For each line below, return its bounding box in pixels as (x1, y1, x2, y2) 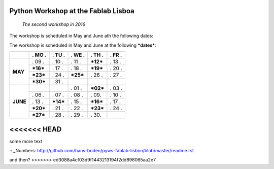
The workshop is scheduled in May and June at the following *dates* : (9, 42, 157, 48)
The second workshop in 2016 (22, 21, 86, 27)
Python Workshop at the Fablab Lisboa (9, 7, 134, 15)
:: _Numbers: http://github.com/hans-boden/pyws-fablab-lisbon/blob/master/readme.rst (9, 148, 194, 154)
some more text (9, 138, 43, 144)
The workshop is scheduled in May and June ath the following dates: (9, 33, 154, 39)
